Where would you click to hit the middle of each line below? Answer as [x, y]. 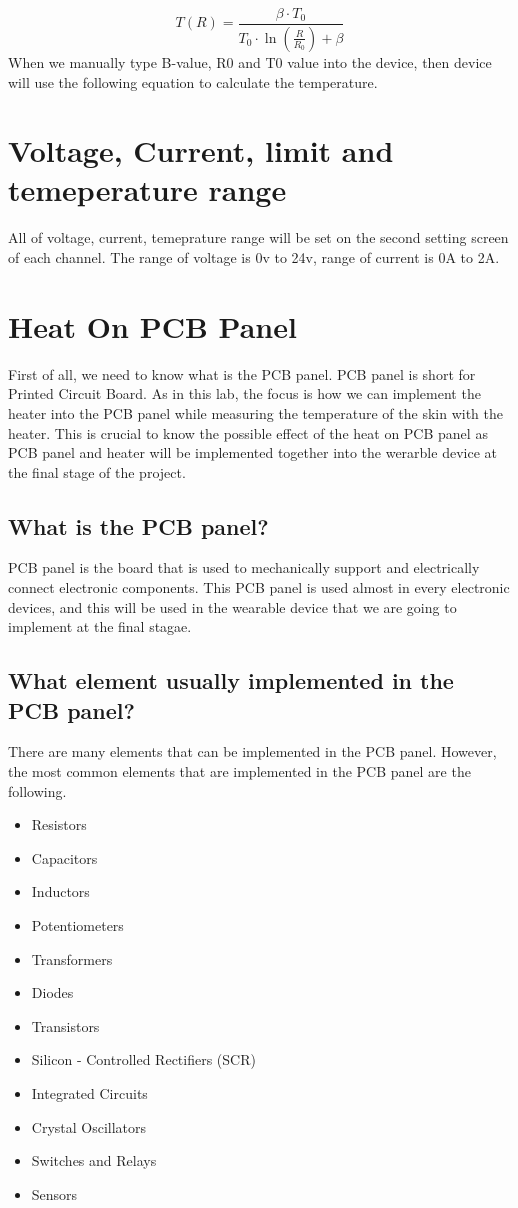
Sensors [54, 1193]
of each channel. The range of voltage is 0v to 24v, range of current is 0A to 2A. [254, 257]
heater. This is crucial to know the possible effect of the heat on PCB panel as [248, 432]
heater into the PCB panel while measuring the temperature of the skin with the [255, 412]
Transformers [72, 958]
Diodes [52, 992]
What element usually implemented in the [231, 680]
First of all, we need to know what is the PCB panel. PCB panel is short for [242, 373]
